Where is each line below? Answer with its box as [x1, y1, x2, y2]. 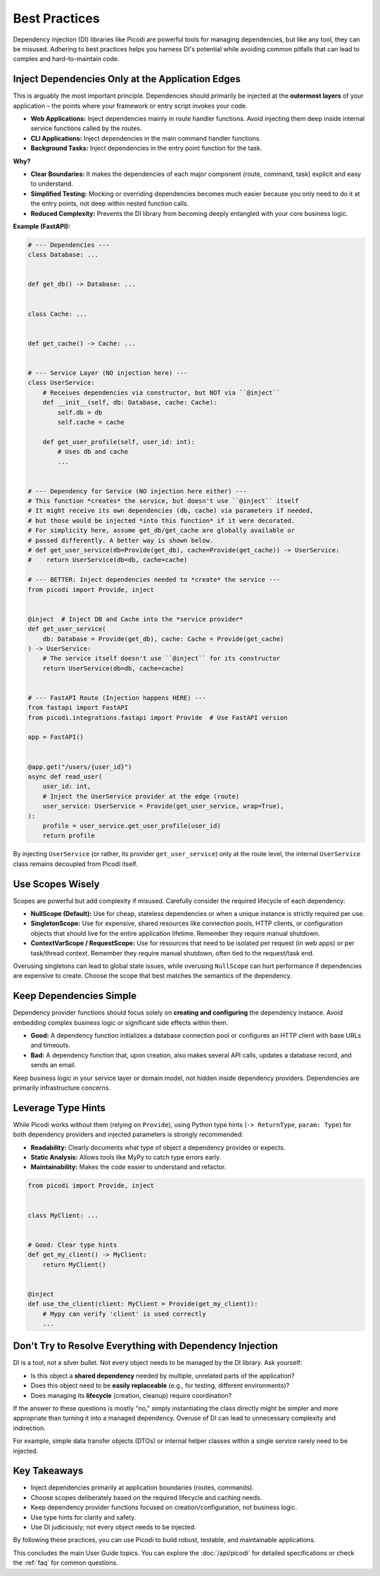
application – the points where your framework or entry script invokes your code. [13, 101, 248, 110]
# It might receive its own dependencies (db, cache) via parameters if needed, [27, 507, 314, 515]
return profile [42, 832, 95, 840]
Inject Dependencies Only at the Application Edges [13, 73, 241, 85]
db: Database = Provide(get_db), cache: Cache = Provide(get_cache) [42, 635, 284, 643]
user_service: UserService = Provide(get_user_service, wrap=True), [42, 802, 284, 811]
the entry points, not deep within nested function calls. [30, 199, 189, 208]
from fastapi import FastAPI [27, 704, 129, 712]
